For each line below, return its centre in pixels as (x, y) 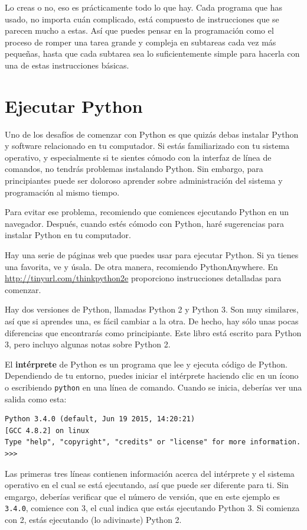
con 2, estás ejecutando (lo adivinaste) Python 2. (93, 520)
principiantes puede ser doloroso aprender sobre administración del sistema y (144, 181)
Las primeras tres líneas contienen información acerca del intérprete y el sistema (150, 473)
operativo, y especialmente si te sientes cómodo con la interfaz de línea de (138, 157)
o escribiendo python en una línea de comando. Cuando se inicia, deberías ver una (153, 387)
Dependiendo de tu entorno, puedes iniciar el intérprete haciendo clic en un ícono (152, 375)
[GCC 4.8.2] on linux (47, 430)
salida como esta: (36, 399)
